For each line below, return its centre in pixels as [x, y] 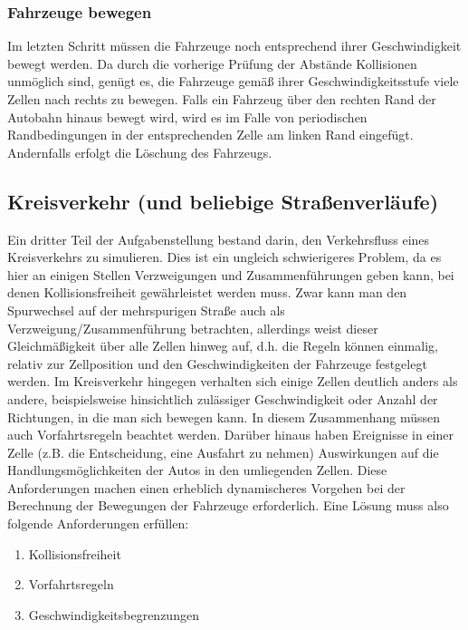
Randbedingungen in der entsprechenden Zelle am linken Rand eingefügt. [210, 135]
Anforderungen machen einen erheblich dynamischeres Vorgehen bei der [206, 487]
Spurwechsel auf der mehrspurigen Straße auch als [146, 310]
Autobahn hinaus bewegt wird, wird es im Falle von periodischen [187, 116]
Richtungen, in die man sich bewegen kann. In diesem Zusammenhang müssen [224, 417]
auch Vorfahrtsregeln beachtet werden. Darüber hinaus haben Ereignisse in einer [230, 435]
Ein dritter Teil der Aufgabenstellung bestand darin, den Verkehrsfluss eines [219, 239]
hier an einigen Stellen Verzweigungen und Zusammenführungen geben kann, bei [231, 274]
